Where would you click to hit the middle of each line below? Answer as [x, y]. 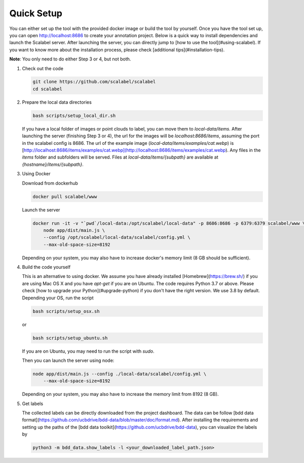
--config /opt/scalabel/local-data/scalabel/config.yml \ [117, 237]
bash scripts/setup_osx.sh [66, 311]
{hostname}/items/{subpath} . [53, 164]
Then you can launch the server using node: [68, 360]
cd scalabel [48, 89]
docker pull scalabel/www [65, 196]
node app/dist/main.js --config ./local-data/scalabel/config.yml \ [120, 374]
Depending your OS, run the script [58, 298]
